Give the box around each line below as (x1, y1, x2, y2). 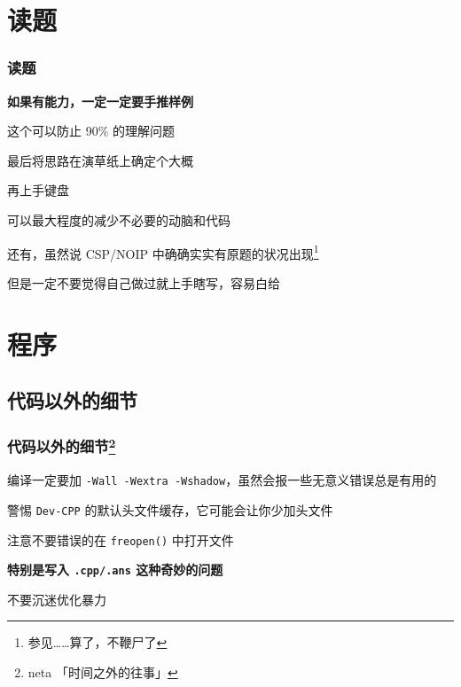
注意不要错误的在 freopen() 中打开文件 (7, 530, 234, 549)
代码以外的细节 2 (7, 433, 116, 457)
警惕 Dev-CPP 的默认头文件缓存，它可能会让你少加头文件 (7, 500, 333, 519)
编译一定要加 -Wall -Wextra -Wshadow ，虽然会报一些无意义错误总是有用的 (7, 471, 437, 489)
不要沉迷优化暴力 (7, 589, 106, 608)
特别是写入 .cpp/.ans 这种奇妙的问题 (7, 560, 223, 579)
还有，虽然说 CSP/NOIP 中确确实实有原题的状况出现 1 (7, 241, 319, 262)
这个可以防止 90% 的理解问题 (7, 121, 175, 140)
